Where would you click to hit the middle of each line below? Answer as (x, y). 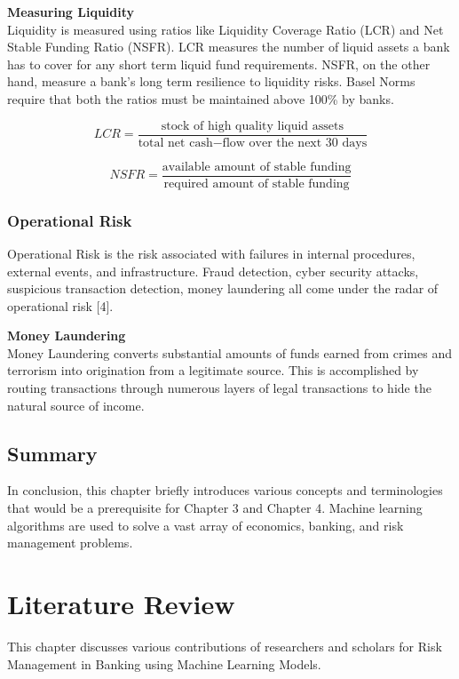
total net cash (175, 143)
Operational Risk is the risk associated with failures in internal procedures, (211, 253)
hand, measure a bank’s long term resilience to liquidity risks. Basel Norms (211, 81)
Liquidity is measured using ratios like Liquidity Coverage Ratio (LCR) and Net (226, 29)
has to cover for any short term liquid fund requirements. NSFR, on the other (219, 64)
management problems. (70, 543)
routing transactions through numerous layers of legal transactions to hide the (219, 388)
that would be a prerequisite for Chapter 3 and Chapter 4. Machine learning (215, 508)
